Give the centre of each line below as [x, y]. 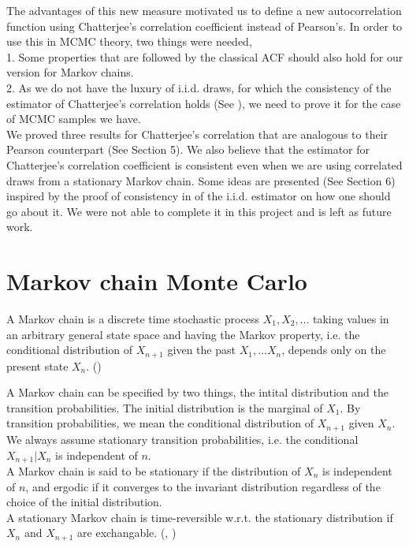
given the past [201, 350]
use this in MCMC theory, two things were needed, [129, 41]
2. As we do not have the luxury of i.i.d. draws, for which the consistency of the [199, 87]
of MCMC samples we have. [74, 119]
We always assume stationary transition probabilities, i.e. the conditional [182, 439]
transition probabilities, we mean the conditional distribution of [160, 423]
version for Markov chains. [70, 72]
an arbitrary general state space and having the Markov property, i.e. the [183, 334]
